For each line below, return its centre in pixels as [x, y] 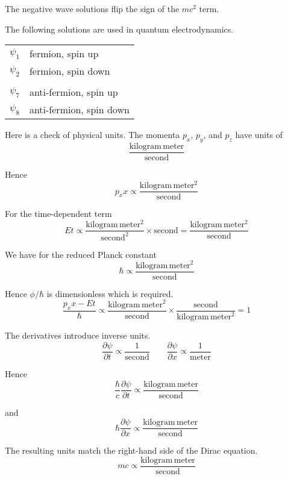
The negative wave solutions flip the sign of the [92, 8]
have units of [259, 135]
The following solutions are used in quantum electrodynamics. [119, 29]
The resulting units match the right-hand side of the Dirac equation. [131, 450]
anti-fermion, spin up [74, 92]
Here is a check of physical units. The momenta [92, 135]
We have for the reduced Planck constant [81, 254]
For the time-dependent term [58, 214]
